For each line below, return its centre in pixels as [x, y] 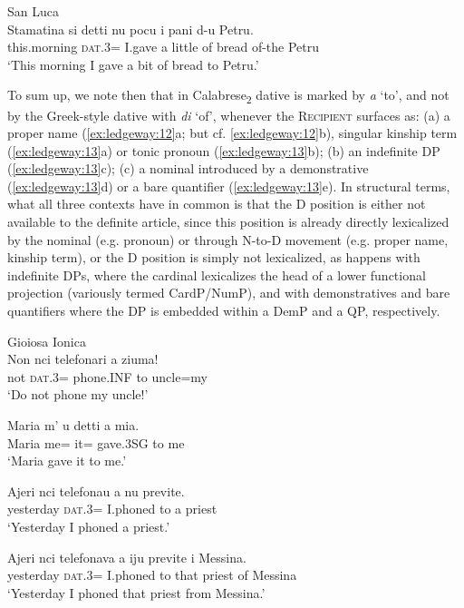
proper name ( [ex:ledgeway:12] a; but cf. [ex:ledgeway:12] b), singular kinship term [232, 133]
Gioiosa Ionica [47, 341]
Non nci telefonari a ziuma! [83, 359]
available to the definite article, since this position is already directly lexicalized [228, 222]
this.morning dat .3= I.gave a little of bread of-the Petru [164, 47]
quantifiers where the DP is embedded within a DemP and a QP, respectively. [224, 311]
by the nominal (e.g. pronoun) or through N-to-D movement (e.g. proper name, [228, 239]
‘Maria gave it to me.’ [67, 461]
